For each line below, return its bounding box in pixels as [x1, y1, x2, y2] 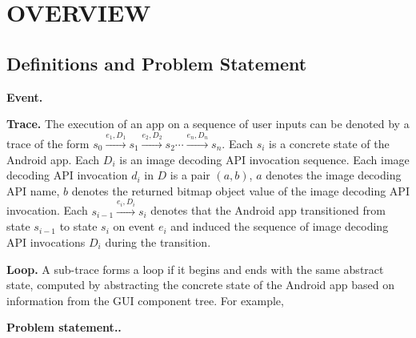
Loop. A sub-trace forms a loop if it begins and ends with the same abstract [6, 260, 384, 277]
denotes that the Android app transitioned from [150, 202, 386, 219]
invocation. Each [6, 202, 88, 219]
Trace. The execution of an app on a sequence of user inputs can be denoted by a [6, 115, 410, 132]
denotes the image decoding [266, 167, 402, 183]
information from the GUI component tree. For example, [6, 292, 284, 308]
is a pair [170, 167, 210, 183]
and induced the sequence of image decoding [170, 218, 389, 235]
